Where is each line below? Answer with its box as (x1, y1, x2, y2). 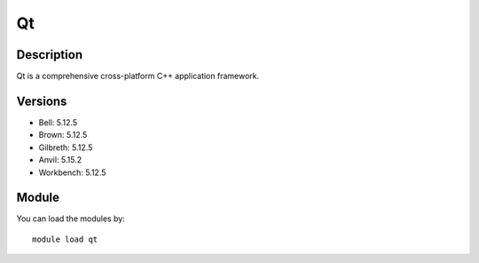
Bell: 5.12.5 (38, 116, 78, 128)
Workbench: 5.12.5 (38, 167, 106, 178)
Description (16, 47, 83, 62)
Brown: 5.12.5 (38, 130, 88, 140)
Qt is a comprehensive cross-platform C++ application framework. (16, 71, 260, 82)
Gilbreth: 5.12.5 (38, 142, 93, 153)
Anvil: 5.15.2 (38, 155, 82, 165)
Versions (16, 93, 67, 108)
